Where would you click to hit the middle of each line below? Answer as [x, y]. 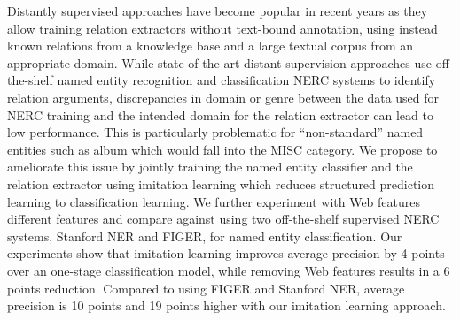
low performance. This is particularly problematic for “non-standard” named [215, 132]
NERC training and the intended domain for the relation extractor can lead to [220, 114]
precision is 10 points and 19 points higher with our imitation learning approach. [226, 305]
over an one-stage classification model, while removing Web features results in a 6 [229, 270]
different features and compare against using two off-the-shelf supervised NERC [223, 219]
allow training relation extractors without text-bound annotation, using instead [222, 28]
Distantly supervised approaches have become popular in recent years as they [218, 11]
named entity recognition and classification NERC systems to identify [246, 80]
